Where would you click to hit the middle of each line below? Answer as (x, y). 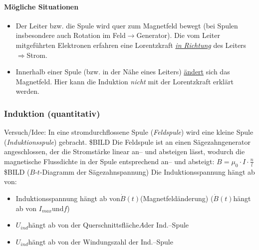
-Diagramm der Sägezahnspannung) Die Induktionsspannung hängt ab (147, 171)
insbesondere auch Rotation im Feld (71, 35)
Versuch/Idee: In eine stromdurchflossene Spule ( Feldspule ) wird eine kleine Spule (129, 132)
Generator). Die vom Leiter (178, 35)
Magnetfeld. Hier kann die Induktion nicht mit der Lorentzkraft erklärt (125, 81)
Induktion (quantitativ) (52, 113)
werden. (27, 91)
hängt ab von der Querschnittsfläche (84, 225)
